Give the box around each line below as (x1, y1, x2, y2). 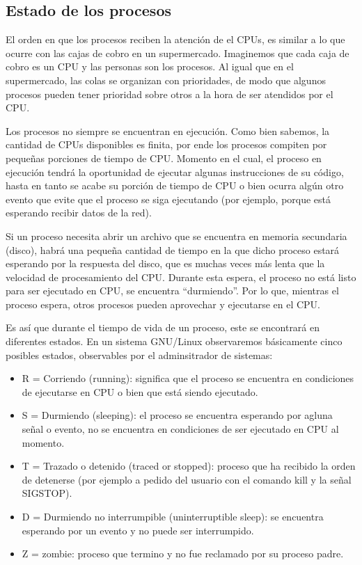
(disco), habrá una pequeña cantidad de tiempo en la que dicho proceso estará (6, 242, 340, 257)
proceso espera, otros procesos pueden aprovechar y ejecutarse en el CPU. (6, 296, 320, 311)
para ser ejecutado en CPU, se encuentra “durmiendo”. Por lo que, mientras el (6, 283, 339, 298)
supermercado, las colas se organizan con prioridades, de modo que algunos (6, 72, 326, 87)
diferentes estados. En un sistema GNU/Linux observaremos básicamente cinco (6, 334, 343, 349)
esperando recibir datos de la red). (6, 205, 152, 220)
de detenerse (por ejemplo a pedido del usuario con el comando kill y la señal (22, 472, 352, 486)
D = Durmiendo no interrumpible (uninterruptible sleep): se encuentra (22, 509, 324, 524)
